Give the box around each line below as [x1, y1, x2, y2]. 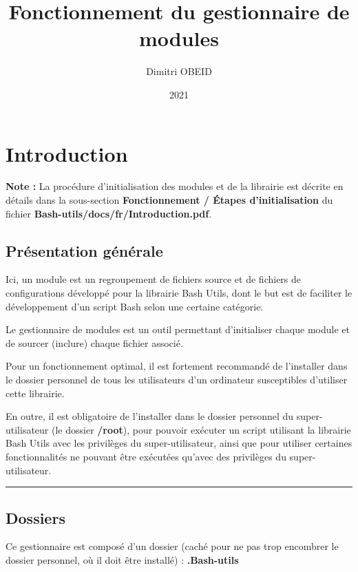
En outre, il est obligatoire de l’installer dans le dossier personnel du [6, 409, 294, 423]
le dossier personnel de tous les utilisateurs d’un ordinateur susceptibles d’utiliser [6, 372, 348, 386]
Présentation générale [6, 240, 163, 261]
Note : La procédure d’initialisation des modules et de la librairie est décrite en [6, 179, 344, 193]
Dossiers [6, 507, 65, 528]
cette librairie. [6, 385, 65, 400]
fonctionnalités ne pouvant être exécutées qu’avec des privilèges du [6, 449, 286, 463]
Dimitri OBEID [146, 64, 212, 78]
